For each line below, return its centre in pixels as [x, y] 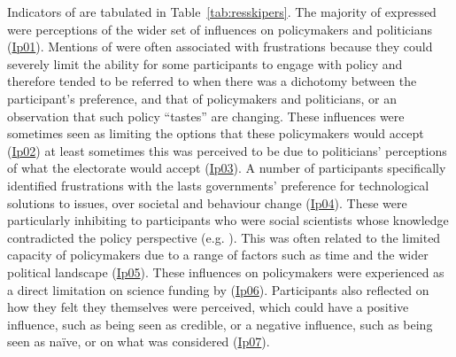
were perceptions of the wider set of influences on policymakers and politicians [220, 29]
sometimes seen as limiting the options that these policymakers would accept [216, 133]
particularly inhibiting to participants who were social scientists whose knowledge [228, 220]
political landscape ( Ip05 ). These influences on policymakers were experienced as [226, 272]
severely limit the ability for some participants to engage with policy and [205, 63]
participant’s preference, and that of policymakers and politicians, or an [202, 98]
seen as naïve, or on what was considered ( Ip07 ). [139, 341]
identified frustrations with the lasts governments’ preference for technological [218, 185]
